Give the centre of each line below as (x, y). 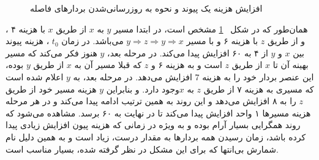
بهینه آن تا (291, 65)
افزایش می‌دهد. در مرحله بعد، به (133, 76)
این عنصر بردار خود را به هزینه (258, 76)
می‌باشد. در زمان (92, 41)
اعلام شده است (35, 76)
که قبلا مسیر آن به (108, 65)
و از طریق (286, 41)
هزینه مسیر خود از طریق (51, 89)
